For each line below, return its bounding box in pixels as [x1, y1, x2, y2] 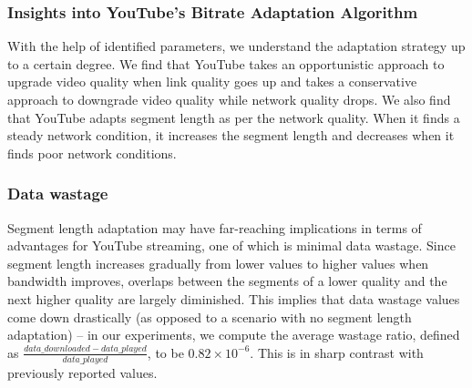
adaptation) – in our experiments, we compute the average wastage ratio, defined [7, 325, 460, 344]
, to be [147, 342, 184, 362]
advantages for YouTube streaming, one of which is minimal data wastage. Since [7, 236, 456, 255]
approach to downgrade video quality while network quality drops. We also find [7, 90, 451, 108]
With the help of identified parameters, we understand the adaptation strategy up [7, 36, 466, 56]
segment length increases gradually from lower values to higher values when [7, 253, 429, 272]
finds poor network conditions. [7, 143, 177, 162]
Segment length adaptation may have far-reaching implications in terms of [7, 218, 422, 237]
